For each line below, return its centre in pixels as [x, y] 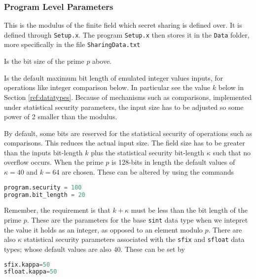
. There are [225, 229]
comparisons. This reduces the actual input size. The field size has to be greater [125, 143]
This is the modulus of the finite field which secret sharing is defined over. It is [123, 25]
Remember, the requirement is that [57, 210]
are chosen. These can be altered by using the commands [148, 172]
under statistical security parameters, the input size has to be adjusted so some [124, 107]
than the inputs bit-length [43, 152]
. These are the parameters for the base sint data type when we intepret [137, 220]
